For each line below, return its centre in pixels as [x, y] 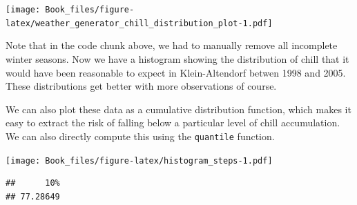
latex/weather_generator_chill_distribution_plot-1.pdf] [139, 23]
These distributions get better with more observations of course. [141, 86]
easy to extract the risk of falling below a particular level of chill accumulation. [173, 123]
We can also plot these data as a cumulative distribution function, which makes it [178, 109]
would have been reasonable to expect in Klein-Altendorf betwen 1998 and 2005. [176, 72]
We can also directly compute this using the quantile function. [140, 136]
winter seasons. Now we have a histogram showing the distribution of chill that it [177, 58]
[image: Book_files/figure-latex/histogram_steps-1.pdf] [139, 160]
